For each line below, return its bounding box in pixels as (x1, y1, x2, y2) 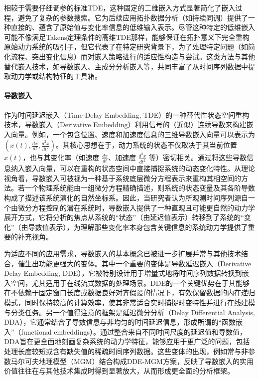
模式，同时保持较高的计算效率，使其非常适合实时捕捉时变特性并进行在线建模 (4, 297, 255, 307)
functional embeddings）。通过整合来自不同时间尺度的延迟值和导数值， (21, 326, 247, 337)
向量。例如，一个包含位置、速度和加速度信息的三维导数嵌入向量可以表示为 (10, 129, 255, 139)
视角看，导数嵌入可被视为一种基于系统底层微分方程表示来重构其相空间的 (4, 173, 241, 183)
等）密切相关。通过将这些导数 (149, 152, 247, 163)
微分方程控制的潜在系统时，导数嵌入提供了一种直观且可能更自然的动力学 (17, 202, 255, 212)
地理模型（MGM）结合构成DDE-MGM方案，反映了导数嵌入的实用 (38, 356, 254, 366)
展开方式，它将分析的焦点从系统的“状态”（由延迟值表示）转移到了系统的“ (4, 212, 244, 222)
